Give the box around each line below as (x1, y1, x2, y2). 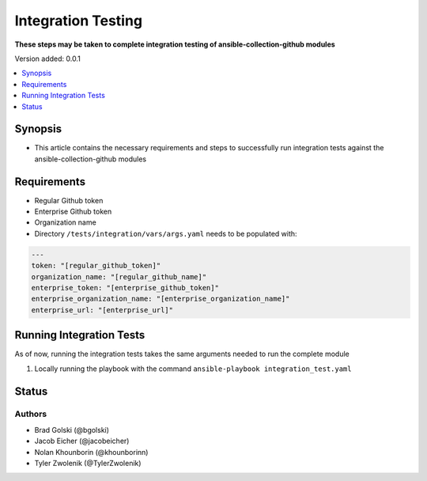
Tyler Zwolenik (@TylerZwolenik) (34, 459, 142, 468)
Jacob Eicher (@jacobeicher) (34, 436, 130, 446)
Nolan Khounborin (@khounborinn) (34, 447, 149, 456)
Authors (14, 408, 47, 419)
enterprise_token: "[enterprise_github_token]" (31, 283, 219, 293)
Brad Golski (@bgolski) (34, 425, 110, 434)
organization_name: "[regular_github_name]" (31, 272, 207, 281)
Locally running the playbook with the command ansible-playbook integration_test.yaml (34, 364, 352, 373)
